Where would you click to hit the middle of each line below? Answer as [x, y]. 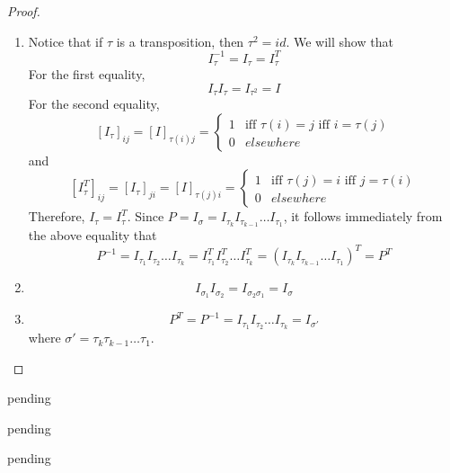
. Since [146, 216]
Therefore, [57, 216]
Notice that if [66, 41]
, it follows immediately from [363, 216]
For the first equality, [87, 74]
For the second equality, [94, 104]
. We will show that [340, 41]
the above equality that [93, 235]
